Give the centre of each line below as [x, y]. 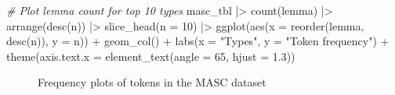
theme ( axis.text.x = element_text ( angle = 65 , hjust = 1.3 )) [151, 56]
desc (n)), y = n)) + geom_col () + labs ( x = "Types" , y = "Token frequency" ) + [198, 41]
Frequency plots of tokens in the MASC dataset [152, 82]
